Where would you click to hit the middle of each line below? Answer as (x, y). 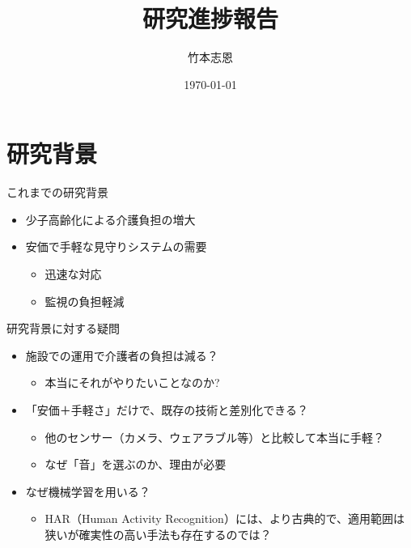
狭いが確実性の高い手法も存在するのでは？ (158, 534)
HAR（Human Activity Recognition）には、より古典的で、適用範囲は (225, 518)
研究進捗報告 (210, 18)
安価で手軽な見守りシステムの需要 (116, 246)
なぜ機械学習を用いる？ (88, 491)
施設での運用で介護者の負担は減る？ (122, 355)
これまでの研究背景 (57, 192)
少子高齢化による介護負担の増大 (110, 219)
